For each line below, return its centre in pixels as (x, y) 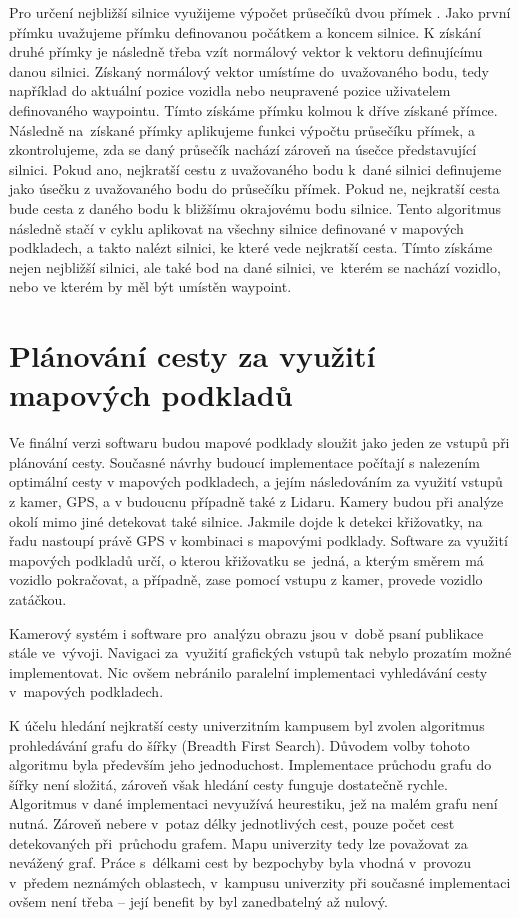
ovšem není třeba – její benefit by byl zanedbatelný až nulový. (198, 901)
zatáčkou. (38, 598)
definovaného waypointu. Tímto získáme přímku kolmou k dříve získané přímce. (253, 109)
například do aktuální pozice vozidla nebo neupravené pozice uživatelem (230, 90)
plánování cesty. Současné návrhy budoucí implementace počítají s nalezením (244, 461)
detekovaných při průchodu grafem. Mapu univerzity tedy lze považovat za (238, 842)
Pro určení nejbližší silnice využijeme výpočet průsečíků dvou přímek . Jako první (260, 12)
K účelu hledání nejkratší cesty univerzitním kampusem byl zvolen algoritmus (247, 724)
